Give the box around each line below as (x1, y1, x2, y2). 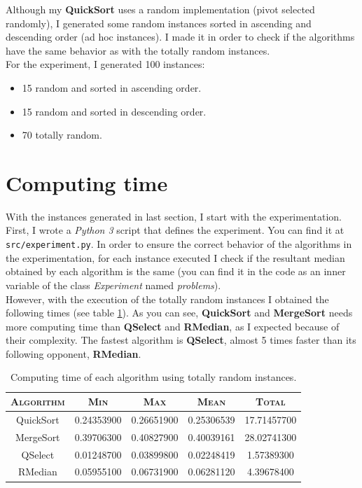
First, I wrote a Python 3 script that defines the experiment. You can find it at (6, 223, 344, 237)
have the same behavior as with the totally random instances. (6, 43, 270, 57)
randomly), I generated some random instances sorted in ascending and (6, 15, 312, 30)
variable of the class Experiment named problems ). (6, 277, 221, 292)
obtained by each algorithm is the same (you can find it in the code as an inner (6, 264, 346, 279)
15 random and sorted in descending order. (22, 104, 207, 118)
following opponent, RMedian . (6, 346, 141, 361)
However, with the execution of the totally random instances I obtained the (6, 291, 329, 306)
